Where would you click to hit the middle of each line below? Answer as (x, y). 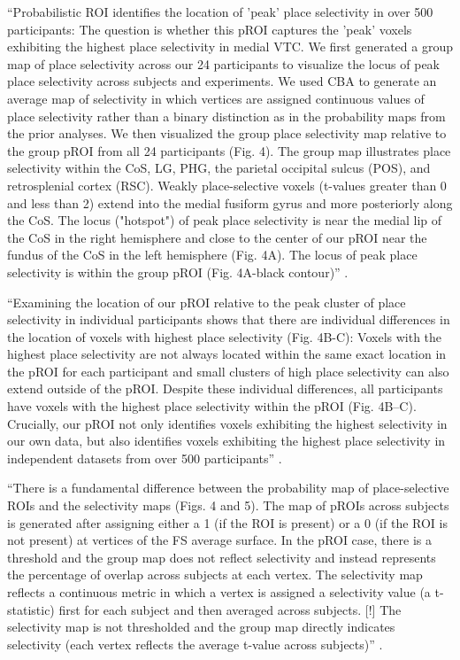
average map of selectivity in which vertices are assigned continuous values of (216, 98)
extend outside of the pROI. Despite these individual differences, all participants (225, 388)
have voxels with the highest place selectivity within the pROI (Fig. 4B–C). (212, 406)
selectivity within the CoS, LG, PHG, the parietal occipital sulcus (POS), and (219, 168)
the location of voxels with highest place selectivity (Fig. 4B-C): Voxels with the (225, 336)
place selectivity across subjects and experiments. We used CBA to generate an (222, 81)
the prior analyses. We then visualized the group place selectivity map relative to (227, 133)
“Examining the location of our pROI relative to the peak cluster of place (207, 302)
